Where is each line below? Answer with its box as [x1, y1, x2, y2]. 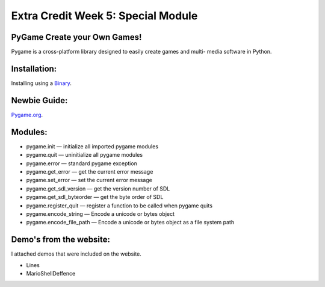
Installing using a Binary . [11, 79, 72, 87]
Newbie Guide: [11, 95, 68, 106]
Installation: [11, 63, 57, 74]
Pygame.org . [11, 111, 43, 118]
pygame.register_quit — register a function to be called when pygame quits [26, 202, 213, 209]
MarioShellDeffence [26, 270, 76, 277]
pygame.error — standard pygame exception [26, 160, 138, 167]
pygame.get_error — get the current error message [26, 168, 153, 175]
